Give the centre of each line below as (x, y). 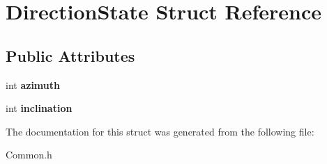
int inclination (39, 108)
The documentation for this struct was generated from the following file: (160, 131)
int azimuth (33, 84)
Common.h (29, 155)
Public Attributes (70, 55)
